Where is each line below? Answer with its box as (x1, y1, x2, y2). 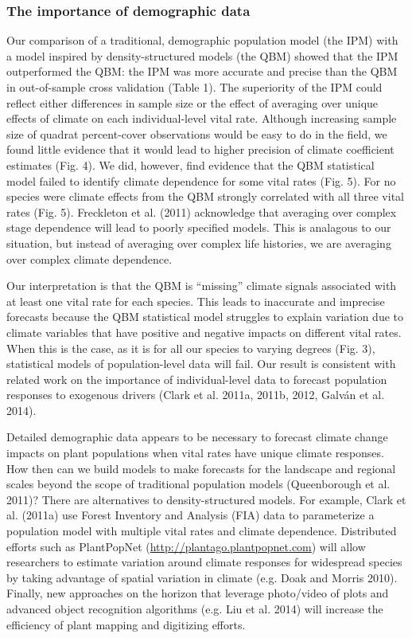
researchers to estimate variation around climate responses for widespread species (6, 554, 402, 570)
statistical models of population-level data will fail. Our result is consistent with (6, 355, 396, 372)
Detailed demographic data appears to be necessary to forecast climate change (6, 429, 388, 445)
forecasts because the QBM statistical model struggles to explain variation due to (6, 308, 403, 325)
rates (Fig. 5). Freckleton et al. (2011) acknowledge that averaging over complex (6, 203, 397, 220)
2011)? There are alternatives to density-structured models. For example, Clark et (6, 491, 406, 507)
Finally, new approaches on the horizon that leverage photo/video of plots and (6, 585, 389, 601)
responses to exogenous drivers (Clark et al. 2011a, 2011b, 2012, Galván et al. (6, 386, 385, 403)
